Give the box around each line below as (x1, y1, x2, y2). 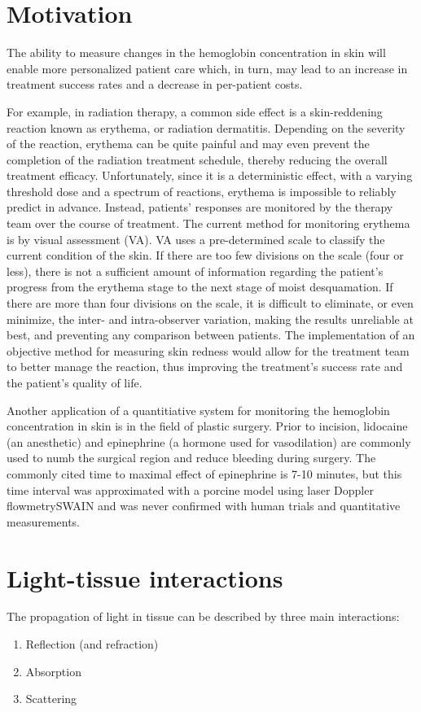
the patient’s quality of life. (7, 374, 143, 391)
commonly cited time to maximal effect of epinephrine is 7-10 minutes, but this (7, 465, 402, 482)
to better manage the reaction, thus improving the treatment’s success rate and (7, 358, 403, 375)
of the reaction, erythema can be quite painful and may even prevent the (7, 135, 370, 152)
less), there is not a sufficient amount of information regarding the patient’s (7, 262, 384, 279)
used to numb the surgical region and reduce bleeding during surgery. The (7, 449, 376, 466)
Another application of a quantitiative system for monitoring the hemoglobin (7, 401, 390, 418)
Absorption (25, 662, 81, 679)
